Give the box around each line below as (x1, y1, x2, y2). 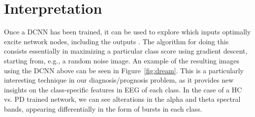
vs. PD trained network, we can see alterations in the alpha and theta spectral (4, 94, 241, 104)
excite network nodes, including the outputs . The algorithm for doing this (4, 36, 229, 46)
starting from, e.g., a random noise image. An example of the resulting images (4, 55, 240, 65)
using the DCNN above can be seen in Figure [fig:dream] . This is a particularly (4, 65, 244, 75)
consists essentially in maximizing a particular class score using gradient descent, (4, 46, 248, 56)
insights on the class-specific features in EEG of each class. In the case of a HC (4, 84, 242, 94)
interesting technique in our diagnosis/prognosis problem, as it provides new (4, 75, 234, 85)
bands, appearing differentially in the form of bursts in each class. (4, 103, 202, 114)
